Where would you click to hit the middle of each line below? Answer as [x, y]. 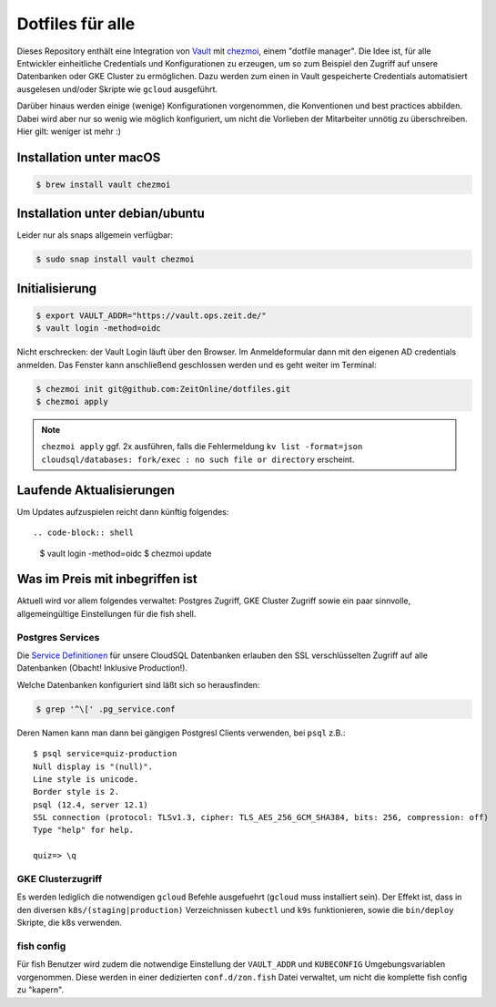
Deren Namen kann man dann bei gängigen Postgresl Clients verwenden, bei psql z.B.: [181, 733]
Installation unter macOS [89, 157]
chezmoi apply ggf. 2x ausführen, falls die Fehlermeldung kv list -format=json [202, 447]
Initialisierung [57, 288]
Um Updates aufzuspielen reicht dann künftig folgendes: [123, 511]
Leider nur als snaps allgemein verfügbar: [95, 235]
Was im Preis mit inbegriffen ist [107, 579]
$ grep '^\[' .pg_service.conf [106, 709]
